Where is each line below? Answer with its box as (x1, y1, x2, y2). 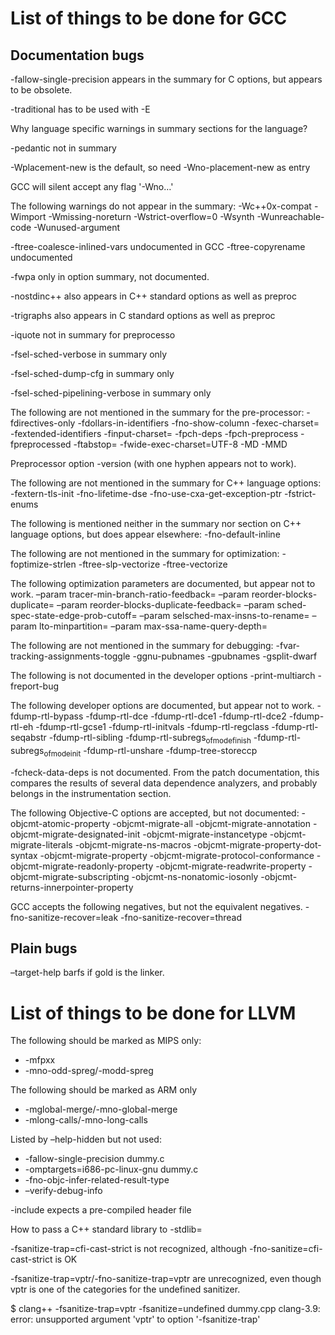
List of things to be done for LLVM (10, 1002, 297, 1024)
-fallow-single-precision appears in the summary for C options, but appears (10, 73, 323, 85)
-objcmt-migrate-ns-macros (74, 838, 192, 851)
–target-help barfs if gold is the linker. (10, 967, 165, 979)
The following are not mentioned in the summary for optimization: (10, 548, 280, 559)
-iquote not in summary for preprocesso (10, 329, 176, 341)
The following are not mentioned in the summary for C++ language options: (10, 477, 322, 489)
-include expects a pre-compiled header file (10, 1204, 192, 1216)
